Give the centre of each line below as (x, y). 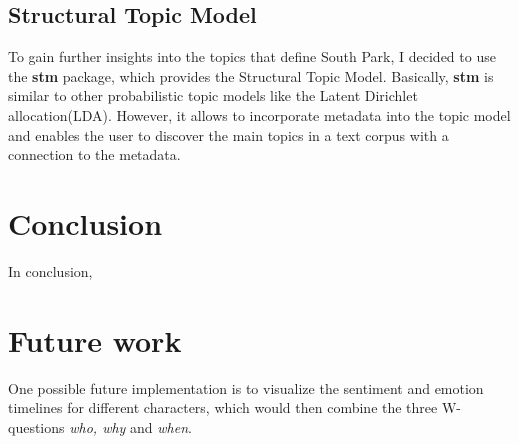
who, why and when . (130, 426)
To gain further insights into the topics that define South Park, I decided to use (252, 56)
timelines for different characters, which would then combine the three (223, 407)
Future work (95, 339)
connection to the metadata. (94, 154)
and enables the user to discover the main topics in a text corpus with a (228, 134)
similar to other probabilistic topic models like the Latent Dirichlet (213, 95)
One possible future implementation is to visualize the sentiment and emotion (246, 387)
